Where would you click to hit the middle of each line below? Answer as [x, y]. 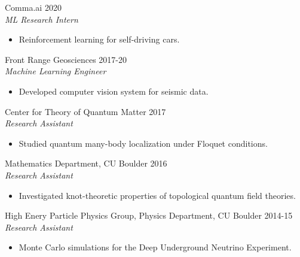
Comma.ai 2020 [33, 7]
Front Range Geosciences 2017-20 [66, 59]
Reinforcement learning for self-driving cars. [99, 39]
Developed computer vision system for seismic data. [114, 91]
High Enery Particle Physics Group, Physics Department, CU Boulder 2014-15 [149, 215]
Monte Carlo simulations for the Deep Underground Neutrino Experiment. [155, 247]
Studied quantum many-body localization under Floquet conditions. [143, 143]
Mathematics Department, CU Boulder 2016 [86, 163]
